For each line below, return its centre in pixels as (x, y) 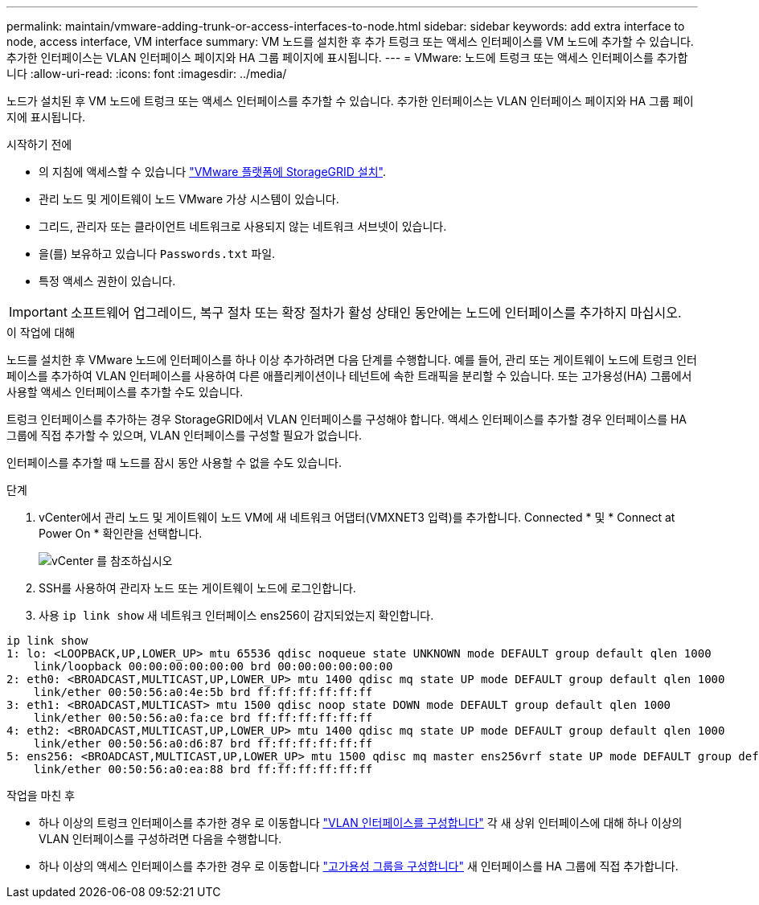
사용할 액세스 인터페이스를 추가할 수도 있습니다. (125, 392)
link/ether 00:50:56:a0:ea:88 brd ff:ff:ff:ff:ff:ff (203, 769)
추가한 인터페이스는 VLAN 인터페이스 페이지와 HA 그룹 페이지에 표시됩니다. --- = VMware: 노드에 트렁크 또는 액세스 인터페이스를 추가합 (347, 57)
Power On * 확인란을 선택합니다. (121, 533)
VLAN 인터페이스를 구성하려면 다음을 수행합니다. (160, 839)
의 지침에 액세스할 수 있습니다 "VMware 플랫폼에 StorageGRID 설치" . (213, 172)
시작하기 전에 (39, 144)
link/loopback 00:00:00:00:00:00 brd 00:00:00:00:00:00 (213, 666)
